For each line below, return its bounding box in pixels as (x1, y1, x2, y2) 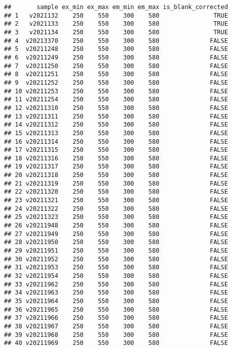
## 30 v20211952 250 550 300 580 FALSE (4, 255, 228, 263)
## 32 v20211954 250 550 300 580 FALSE (4, 272, 228, 279)
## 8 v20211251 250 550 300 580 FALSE (4, 71, 228, 78)
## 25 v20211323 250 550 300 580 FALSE (4, 213, 228, 221)
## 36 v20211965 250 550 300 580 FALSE (4, 306, 228, 313)
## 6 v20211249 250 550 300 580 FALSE (4, 53, 228, 61)
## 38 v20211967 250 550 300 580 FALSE (4, 322, 228, 330)
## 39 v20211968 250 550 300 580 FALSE (4, 331, 228, 338)
